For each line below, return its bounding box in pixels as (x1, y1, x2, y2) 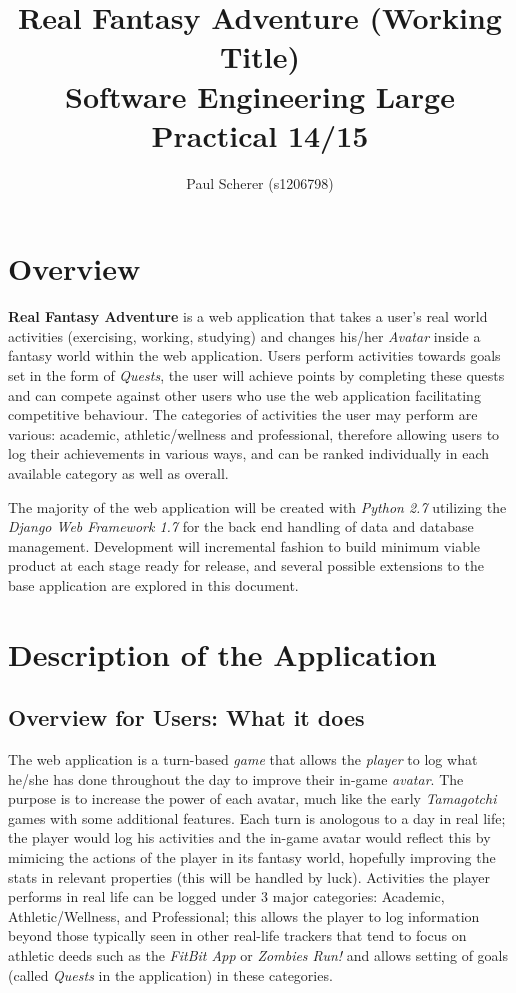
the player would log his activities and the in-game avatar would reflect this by (8, 827, 491, 848)
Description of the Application (8, 633, 437, 674)
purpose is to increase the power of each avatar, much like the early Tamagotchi (8, 788, 497, 809)
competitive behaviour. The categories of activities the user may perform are (8, 404, 478, 425)
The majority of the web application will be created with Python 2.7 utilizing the (8, 496, 507, 517)
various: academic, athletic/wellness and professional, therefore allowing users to (8, 423, 500, 444)
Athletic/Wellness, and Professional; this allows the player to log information (8, 905, 480, 926)
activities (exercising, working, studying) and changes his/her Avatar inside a (8, 325, 481, 346)
